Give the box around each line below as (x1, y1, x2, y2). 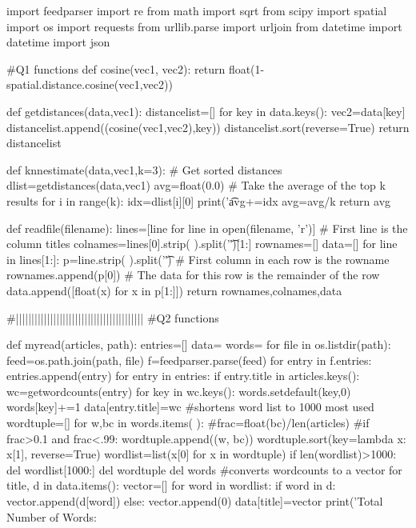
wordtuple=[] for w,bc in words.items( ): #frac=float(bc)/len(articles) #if (6, 414, 370, 431)
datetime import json (6, 34, 110, 50)
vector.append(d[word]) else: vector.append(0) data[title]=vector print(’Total (6, 493, 383, 510)
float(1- (228, 60, 265, 77)
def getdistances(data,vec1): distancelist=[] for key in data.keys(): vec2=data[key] (6, 102, 406, 119)
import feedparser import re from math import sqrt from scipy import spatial (6, 2, 387, 18)
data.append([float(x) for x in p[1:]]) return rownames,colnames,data (6, 282, 342, 298)
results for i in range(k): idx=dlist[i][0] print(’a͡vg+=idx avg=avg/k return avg (6, 192, 391, 209)
